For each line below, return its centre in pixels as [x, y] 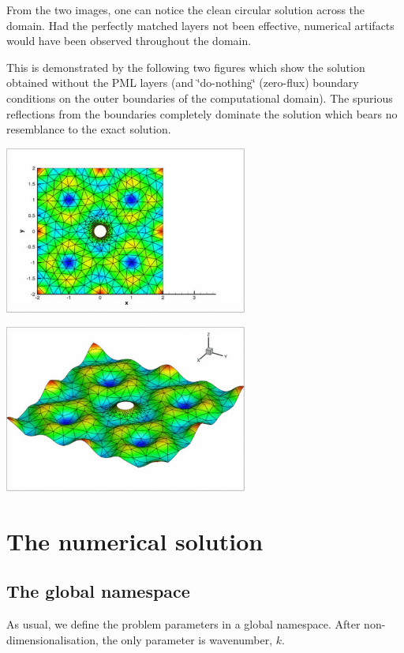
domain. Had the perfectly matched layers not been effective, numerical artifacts [200, 25]
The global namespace [98, 591]
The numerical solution [135, 540]
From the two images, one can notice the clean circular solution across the [186, 9]
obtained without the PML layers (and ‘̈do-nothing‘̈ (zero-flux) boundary [183, 83]
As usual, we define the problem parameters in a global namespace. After [183, 624]
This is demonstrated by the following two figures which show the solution [186, 67]
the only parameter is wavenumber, [187, 639]
